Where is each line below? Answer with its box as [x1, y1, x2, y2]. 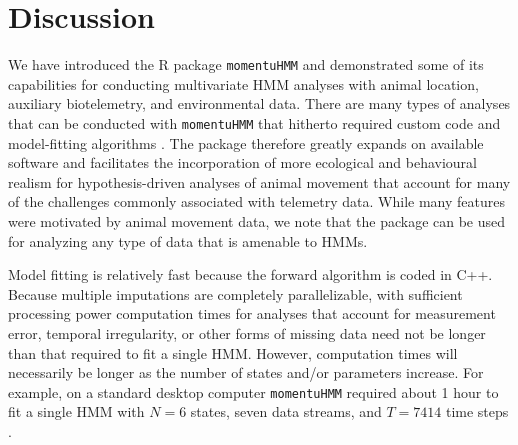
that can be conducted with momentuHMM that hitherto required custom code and [8, 112, 501, 133]
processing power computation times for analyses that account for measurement [8, 303, 496, 324]
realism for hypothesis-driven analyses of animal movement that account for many [8, 171, 511, 192]
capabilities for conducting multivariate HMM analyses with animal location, [8, 73, 479, 94]
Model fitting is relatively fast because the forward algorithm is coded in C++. [8, 264, 493, 285]
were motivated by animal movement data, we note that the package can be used [8, 211, 506, 231]
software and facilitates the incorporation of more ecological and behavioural [8, 152, 477, 173]
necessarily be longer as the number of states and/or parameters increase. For [8, 362, 484, 383]
